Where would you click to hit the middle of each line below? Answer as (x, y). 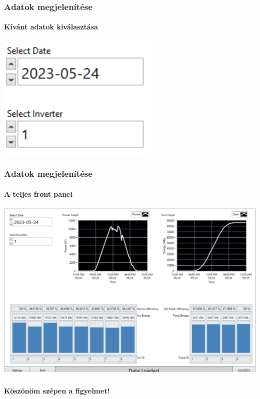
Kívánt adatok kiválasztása (51, 27)
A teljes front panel (38, 194)
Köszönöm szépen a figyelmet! (57, 390)
